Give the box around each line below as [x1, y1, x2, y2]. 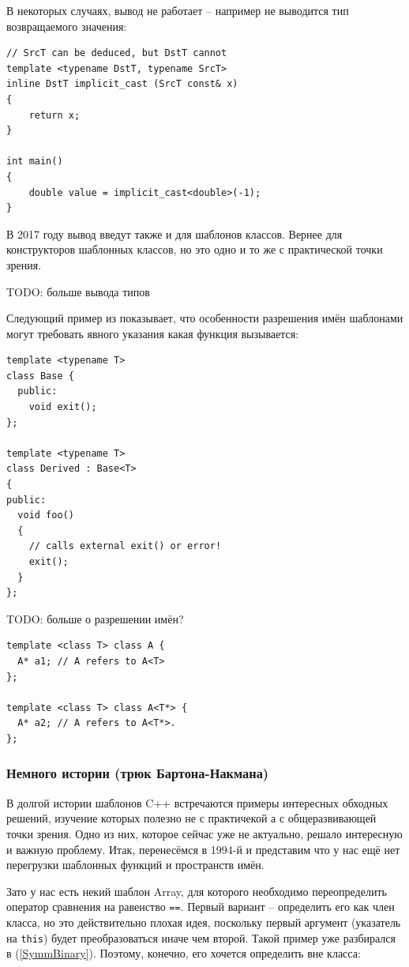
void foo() [17, 510, 74, 521]
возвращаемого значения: [6, 17, 127, 34]
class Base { [6, 370, 74, 382]
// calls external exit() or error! [28, 540, 222, 552]
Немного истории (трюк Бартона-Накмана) [6, 763, 269, 783]
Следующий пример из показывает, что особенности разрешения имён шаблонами [6, 310, 403, 326]
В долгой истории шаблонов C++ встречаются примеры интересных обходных [6, 794, 388, 811]
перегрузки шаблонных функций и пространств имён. [6, 856, 265, 873]
